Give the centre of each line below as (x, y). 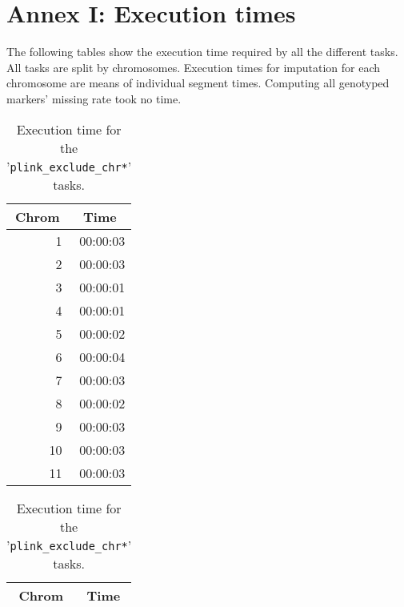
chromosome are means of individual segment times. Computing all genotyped (198, 83)
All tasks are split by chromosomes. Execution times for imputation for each (194, 67)
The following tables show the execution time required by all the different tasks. (202, 52)
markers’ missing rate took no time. (94, 98)
